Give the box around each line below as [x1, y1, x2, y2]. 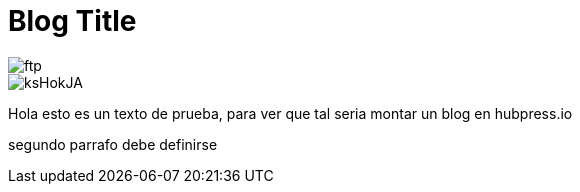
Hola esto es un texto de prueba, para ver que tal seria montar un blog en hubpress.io [8, 104, 573, 122]
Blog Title [8, 4, 137, 38]
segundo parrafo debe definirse [8, 135, 218, 153]
